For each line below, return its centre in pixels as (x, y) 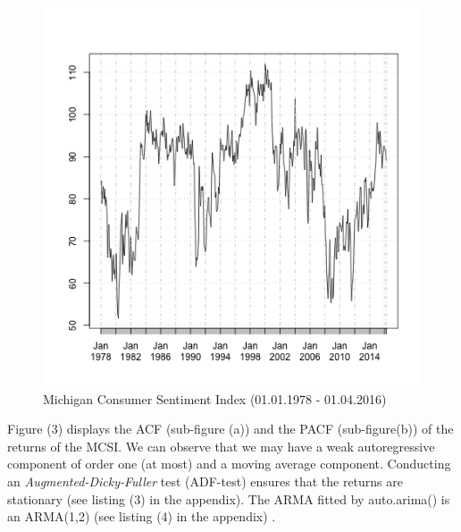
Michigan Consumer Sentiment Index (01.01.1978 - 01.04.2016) (215, 398)
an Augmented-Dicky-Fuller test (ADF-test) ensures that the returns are (205, 481)
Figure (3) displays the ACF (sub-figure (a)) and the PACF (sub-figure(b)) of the (230, 429)
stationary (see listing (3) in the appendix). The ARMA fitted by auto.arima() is (229, 498)
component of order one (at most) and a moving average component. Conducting (229, 464)
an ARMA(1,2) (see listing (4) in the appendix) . (142, 516)
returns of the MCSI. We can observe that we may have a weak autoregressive (221, 446)
